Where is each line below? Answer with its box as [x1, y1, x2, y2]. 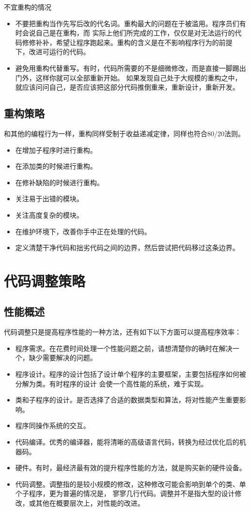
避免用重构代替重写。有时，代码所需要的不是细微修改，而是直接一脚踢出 [15, 63, 246, 73]
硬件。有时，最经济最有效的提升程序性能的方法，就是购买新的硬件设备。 [15, 463, 246, 473]
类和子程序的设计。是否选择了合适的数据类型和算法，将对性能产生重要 [15, 395, 239, 405]
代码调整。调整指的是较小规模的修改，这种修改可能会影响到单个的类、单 [15, 479, 246, 489]
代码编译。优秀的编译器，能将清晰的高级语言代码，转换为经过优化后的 [15, 437, 239, 447]
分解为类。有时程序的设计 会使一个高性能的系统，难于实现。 [15, 378, 208, 388]
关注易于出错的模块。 [15, 193, 83, 204]
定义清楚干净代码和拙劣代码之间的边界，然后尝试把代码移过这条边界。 [15, 242, 239, 253]
